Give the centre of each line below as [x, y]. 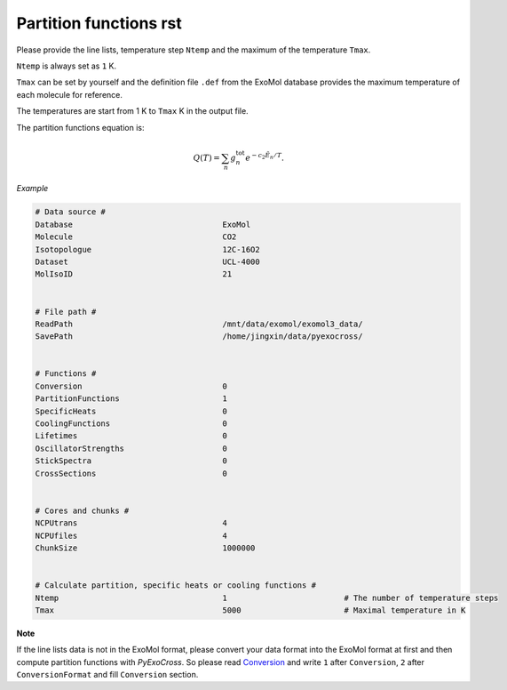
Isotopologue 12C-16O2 [148, 249]
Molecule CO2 [136, 237]
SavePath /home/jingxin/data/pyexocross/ [199, 337]
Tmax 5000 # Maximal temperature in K [250, 610]
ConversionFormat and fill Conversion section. [107, 675]
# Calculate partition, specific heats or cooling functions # [176, 586]
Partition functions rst [99, 23]
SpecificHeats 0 [131, 411]
